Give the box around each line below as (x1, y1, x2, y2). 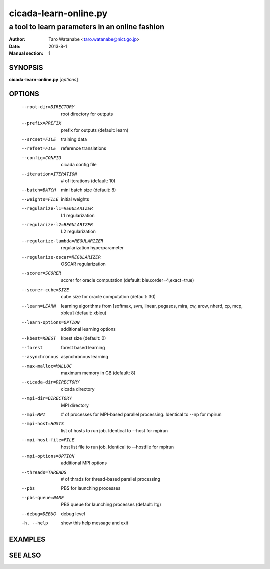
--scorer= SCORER (21, 270, 62, 276)
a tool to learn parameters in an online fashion (9, 22, 165, 31)
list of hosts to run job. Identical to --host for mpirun (61, 427, 168, 433)
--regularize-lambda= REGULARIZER (21, 238, 104, 244)
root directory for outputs (61, 111, 113, 117)
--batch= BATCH (21, 187, 56, 193)
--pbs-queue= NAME (21, 495, 64, 500)
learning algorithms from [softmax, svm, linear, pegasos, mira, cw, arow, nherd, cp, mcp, (61, 303, 243, 309)
